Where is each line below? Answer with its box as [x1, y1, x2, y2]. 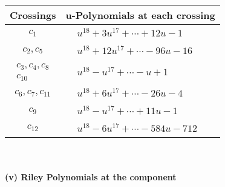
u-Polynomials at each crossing [65, 8, 215, 22]
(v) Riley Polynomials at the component [5, 171, 177, 183]
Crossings [10, 8, 56, 22]
